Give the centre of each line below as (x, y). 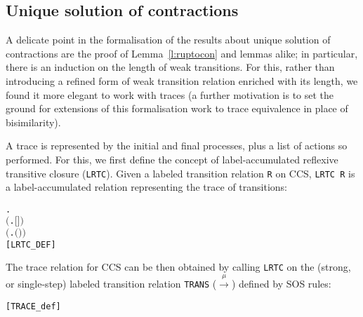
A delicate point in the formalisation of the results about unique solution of (168, 40)
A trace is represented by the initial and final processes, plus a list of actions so (177, 146)
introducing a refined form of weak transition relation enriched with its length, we (182, 80)
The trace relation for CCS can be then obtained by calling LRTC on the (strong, (178, 267)
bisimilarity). (33, 122)
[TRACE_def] (33, 306)
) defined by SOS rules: (281, 283)
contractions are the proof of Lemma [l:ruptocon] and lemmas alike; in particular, (182, 53)
